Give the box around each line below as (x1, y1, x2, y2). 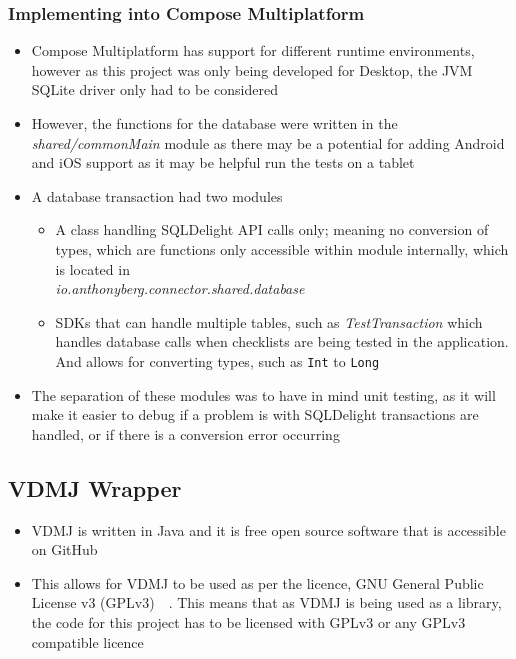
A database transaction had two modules (31, 185, 283, 206)
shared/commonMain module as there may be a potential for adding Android (31, 132, 505, 153)
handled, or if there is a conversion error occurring (31, 423, 340, 444)
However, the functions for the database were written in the (31, 113, 398, 133)
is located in (55, 258, 130, 279)
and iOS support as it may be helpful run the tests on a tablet (31, 152, 415, 173)
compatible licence (31, 631, 144, 652)
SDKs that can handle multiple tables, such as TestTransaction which (55, 311, 483, 332)
